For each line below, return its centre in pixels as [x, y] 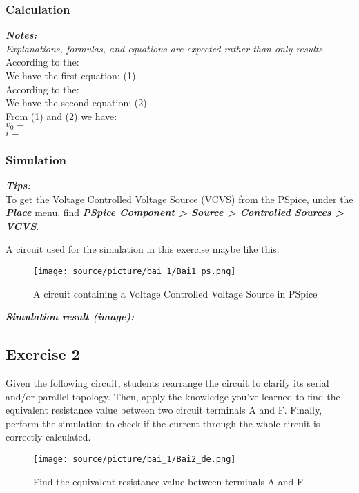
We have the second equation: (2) [76, 103]
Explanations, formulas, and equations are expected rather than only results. [166, 48]
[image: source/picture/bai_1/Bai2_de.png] [135, 460]
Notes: [21, 35]
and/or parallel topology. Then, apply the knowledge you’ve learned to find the [173, 396]
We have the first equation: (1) [71, 75]
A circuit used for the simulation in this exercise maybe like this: [143, 249]
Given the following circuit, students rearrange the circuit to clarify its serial [167, 383]
